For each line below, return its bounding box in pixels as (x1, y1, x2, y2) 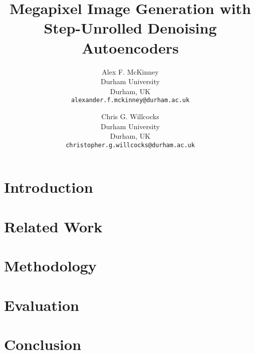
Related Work (4, 216, 103, 236)
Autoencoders (82, 37, 179, 58)
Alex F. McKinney (102, 66, 159, 77)
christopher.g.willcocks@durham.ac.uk (66, 141, 195, 149)
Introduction (4, 177, 93, 197)
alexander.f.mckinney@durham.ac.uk (71, 97, 190, 104)
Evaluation (4, 294, 79, 315)
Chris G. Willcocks (101, 111, 159, 121)
